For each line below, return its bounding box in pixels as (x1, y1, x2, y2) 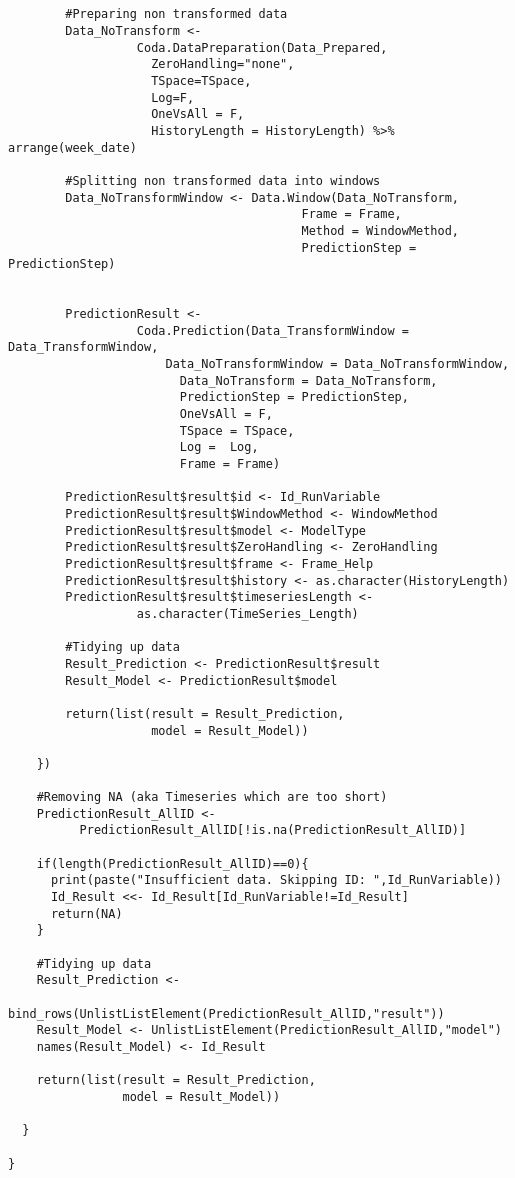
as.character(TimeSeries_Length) (136, 606, 359, 621)
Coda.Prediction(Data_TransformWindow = (136, 323, 409, 338)
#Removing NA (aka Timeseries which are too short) (36, 790, 388, 805)
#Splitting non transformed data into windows (65, 173, 381, 188)
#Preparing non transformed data (65, 7, 288, 22)
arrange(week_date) (8, 140, 137, 155)
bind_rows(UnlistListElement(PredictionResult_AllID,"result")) (8, 1006, 445, 1021)
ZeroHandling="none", (151, 57, 295, 72)
